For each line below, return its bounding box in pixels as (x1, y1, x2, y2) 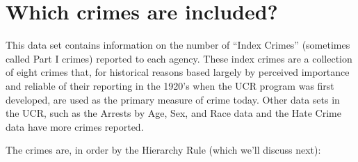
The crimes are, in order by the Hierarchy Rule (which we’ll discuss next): (6, 143, 321, 157)
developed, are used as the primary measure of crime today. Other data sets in (6, 92, 340, 106)
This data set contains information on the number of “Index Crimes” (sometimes (6, 38, 350, 52)
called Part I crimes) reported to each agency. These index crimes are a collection (6, 51, 352, 65)
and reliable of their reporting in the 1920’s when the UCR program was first (6, 78, 334, 92)
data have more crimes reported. (6, 119, 144, 133)
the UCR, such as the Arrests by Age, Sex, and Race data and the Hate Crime (6, 106, 341, 120)
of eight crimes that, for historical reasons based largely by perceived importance (6, 65, 350, 79)
